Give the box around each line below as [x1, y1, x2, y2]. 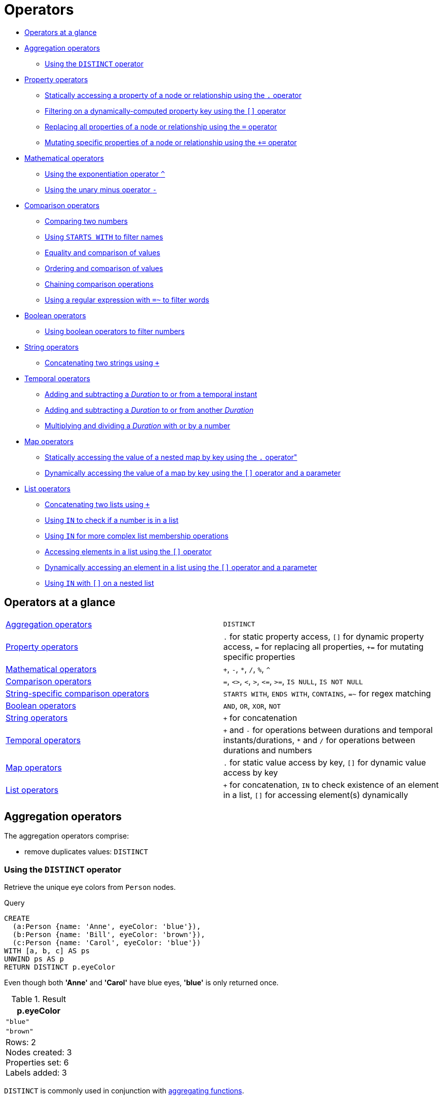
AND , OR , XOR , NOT [223, 700, 281, 711]
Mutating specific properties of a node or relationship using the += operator [45, 138, 297, 147]
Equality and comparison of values [45, 248, 160, 257]
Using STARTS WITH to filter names [45, 232, 163, 241]
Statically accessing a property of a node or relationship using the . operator [45, 90, 302, 99]
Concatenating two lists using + [45, 499, 150, 509]
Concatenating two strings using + [45, 358, 159, 367]
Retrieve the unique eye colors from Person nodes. [4, 883, 176, 892]
